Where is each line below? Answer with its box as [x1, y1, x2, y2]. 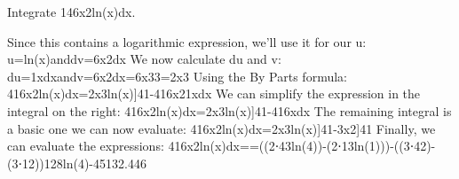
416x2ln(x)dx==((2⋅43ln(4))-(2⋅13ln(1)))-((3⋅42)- [168, 136, 436, 155]
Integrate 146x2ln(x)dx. [7, 3, 136, 20]
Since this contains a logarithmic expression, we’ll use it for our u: [7, 32, 367, 51]
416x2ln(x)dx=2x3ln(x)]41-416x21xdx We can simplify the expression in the [7, 84, 421, 103]
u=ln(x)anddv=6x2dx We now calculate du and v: [7, 50, 281, 68]
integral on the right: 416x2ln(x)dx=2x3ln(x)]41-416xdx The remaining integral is [7, 101, 452, 120]
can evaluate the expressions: [7, 136, 164, 155]
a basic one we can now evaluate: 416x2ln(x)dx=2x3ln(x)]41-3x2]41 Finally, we [7, 119, 436, 137]
